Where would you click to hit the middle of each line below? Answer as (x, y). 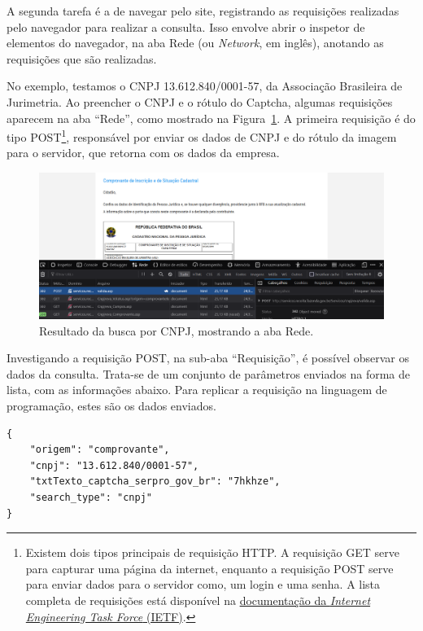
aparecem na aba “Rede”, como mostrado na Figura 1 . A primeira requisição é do (211, 118)
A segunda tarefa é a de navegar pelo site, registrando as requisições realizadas (203, 11)
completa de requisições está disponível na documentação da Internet (198, 600)
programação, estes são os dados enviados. (111, 406)
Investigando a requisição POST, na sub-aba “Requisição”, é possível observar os (208, 358)
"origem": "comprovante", (100, 450)
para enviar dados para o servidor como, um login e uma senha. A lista (203, 584)
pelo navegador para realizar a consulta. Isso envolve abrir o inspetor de (186, 26)
